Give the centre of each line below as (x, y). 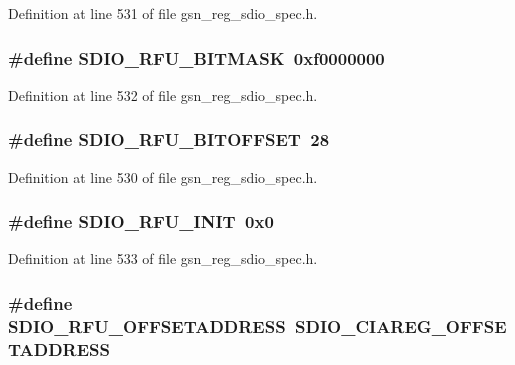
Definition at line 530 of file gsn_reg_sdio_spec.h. (163, 176)
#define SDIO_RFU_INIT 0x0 (141, 221)
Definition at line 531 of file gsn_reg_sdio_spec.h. (163, 13)
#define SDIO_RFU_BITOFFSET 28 (169, 139)
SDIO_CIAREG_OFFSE (401, 325)
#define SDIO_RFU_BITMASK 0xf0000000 (196, 57)
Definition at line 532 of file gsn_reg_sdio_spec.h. (163, 94)
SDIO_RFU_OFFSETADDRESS (147, 325)
